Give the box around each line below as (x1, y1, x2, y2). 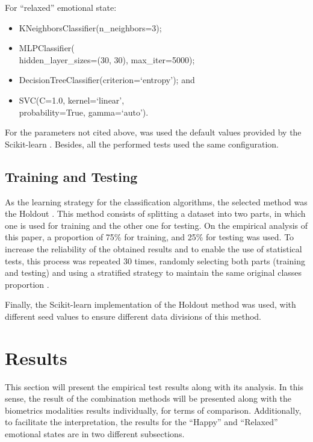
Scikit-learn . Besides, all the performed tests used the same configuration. (5, 137, 279, 150)
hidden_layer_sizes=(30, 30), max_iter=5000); (19, 53, 195, 66)
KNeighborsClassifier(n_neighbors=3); (19, 21, 162, 34)
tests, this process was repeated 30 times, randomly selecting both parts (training (5, 254, 306, 267)
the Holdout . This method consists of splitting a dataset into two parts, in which (5, 207, 306, 220)
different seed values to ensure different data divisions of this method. (5, 310, 262, 322)
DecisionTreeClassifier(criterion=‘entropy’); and (19, 73, 195, 86)
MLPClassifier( (19, 42, 75, 54)
